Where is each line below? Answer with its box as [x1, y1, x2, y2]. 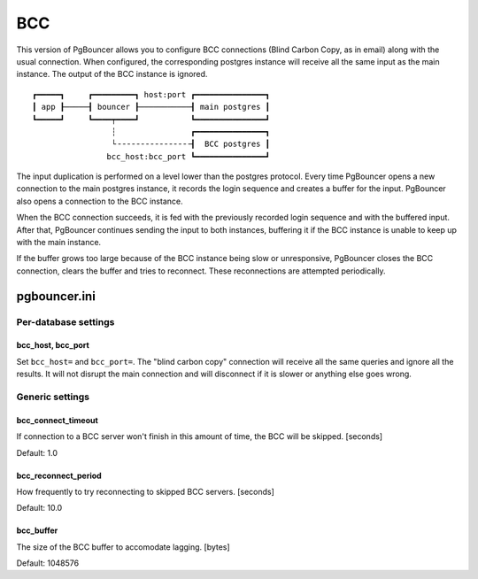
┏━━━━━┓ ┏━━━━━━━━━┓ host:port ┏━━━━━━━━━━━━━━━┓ [32, 89, 270, 99]
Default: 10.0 [16, 503, 63, 513]
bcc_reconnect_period [16, 470, 102, 481]
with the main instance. [16, 237, 102, 248]
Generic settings [16, 390, 90, 403]
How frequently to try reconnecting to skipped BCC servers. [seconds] [16, 486, 274, 497]
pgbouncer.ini [16, 289, 96, 304]
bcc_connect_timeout [16, 414, 99, 425]
